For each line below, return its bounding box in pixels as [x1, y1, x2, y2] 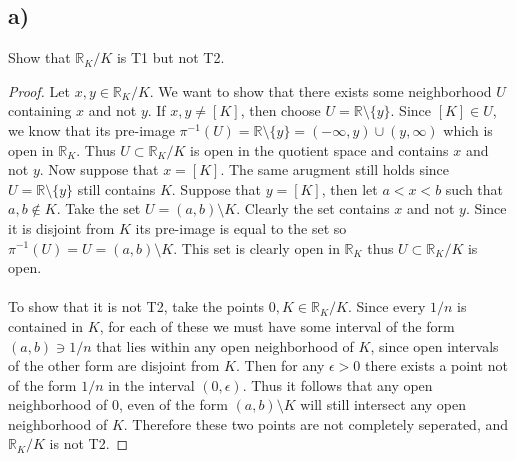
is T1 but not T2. [116, 47, 225, 68]
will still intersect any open [300, 394, 467, 415]
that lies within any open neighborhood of [96, 335, 354, 356]
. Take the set [56, 198, 141, 219]
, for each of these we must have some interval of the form [99, 315, 455, 336]
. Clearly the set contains [236, 198, 390, 219]
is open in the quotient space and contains [190, 139, 449, 160]
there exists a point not [364, 355, 508, 376]
